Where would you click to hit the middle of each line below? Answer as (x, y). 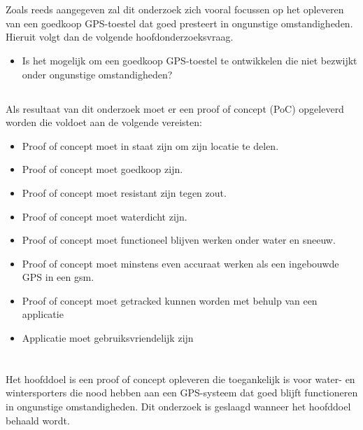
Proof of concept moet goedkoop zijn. (102, 169)
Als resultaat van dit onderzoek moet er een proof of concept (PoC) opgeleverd (175, 108)
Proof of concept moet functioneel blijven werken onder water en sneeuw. (179, 240)
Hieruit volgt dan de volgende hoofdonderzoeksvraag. (120, 37)
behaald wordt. (38, 420)
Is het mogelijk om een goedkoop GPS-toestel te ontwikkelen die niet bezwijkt (190, 60)
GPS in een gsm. (58, 277)
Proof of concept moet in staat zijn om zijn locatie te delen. (150, 145)
